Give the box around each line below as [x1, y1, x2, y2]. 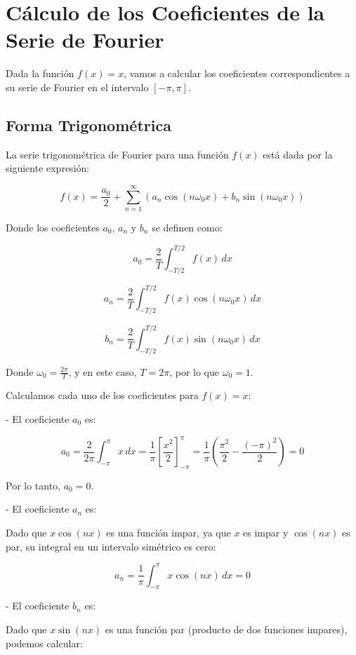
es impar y [243, 525, 289, 539]
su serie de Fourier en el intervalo [6, 79, 149, 94]
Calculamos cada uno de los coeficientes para [6, 388, 199, 403]
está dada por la [263, 147, 333, 161]
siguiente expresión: [6, 161, 90, 175]
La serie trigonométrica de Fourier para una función [6, 147, 229, 161]
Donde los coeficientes [6, 220, 100, 235]
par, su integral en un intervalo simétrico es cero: [6, 539, 216, 553]
